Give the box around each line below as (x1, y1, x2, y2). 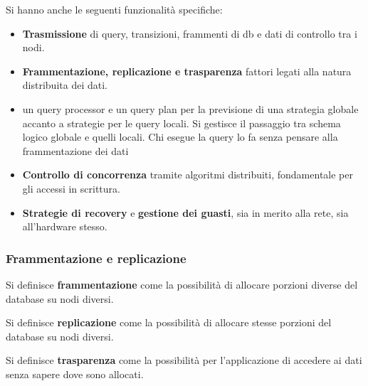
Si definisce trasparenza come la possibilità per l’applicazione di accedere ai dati (6, 353, 362, 368)
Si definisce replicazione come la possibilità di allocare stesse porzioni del (6, 315, 332, 330)
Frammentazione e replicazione (6, 249, 186, 267)
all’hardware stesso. (22, 219, 107, 234)
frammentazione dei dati (22, 143, 129, 158)
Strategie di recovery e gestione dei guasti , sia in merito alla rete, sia (22, 205, 349, 220)
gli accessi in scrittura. (22, 181, 120, 195)
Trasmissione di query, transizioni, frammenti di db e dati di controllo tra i (22, 26, 357, 41)
